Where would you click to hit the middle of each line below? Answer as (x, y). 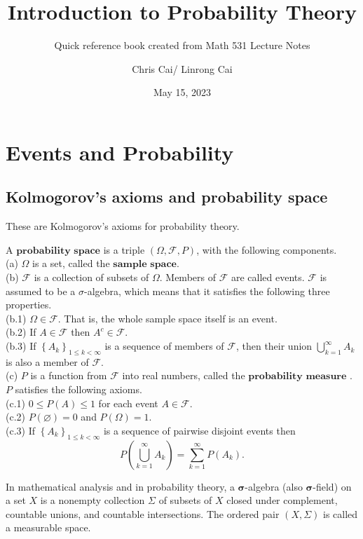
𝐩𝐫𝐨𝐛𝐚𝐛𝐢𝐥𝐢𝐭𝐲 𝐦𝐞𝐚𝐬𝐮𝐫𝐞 (297, 377)
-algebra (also (274, 486)
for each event (128, 403)
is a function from (69, 375)
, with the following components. (267, 249)
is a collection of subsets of (91, 277)
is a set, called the (71, 263)
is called (341, 513)
